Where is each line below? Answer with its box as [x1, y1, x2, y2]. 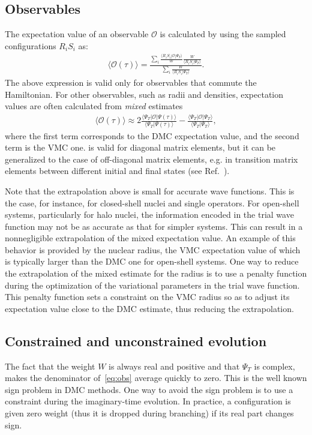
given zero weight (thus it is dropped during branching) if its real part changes [5, 407, 294, 419]
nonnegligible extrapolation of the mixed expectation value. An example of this [5, 232, 296, 244]
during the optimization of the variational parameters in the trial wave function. [5, 278, 300, 291]
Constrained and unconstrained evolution [5, 331, 267, 350]
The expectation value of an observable [5, 28, 149, 40]
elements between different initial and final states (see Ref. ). [5, 164, 230, 177]
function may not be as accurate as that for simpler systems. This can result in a [5, 220, 303, 232]
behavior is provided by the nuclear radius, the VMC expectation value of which [5, 243, 301, 256]
